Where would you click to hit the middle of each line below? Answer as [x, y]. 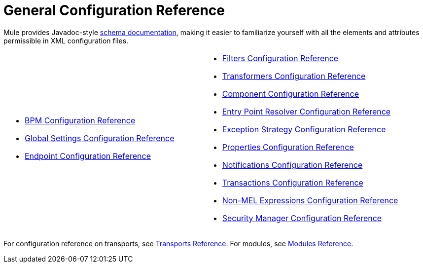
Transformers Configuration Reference [294, 76]
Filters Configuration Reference [280, 58]
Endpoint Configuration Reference [88, 156]
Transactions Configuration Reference [293, 182]
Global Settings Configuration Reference [100, 138]
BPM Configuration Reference [80, 120]
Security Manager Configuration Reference [302, 218]
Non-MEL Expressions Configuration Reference [310, 200]
